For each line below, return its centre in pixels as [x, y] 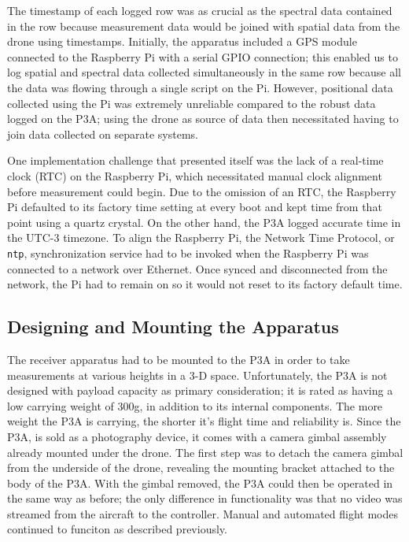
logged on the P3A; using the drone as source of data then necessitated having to [203, 119]
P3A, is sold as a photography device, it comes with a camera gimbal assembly [197, 436]
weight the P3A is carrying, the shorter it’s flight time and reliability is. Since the [204, 421]
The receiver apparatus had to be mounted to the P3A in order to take [179, 359]
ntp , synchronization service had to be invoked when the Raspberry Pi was [188, 252]
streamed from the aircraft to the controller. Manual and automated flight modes [203, 513]
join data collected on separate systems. [103, 134]
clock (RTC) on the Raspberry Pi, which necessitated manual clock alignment [195, 175]
